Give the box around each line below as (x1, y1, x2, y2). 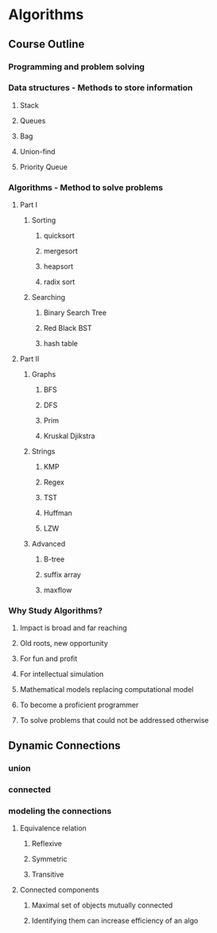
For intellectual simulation (19, 670, 104, 679)
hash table (43, 339, 78, 348)
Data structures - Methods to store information (8, 82, 193, 93)
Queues (19, 115, 46, 125)
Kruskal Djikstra (43, 431, 95, 441)
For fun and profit (19, 654, 78, 663)
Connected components (19, 884, 99, 894)
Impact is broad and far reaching (19, 623, 127, 633)
